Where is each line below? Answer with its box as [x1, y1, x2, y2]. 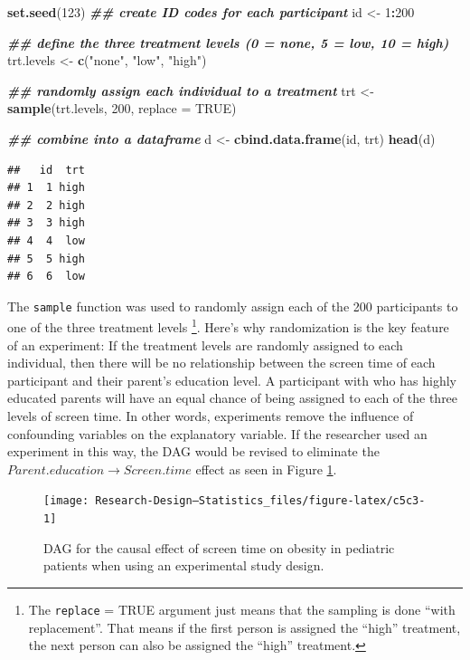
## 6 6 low [7, 270, 85, 283]
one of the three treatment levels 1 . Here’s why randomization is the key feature [7, 315, 449, 337]
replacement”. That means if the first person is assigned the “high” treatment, [28, 617, 461, 636]
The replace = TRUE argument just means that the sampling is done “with [28, 599, 456, 618]
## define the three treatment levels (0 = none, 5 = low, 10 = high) [7, 33, 449, 52]
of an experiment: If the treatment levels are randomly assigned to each [7, 335, 403, 354]
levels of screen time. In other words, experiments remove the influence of [7, 407, 414, 425]
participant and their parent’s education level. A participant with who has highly [7, 370, 456, 389]
